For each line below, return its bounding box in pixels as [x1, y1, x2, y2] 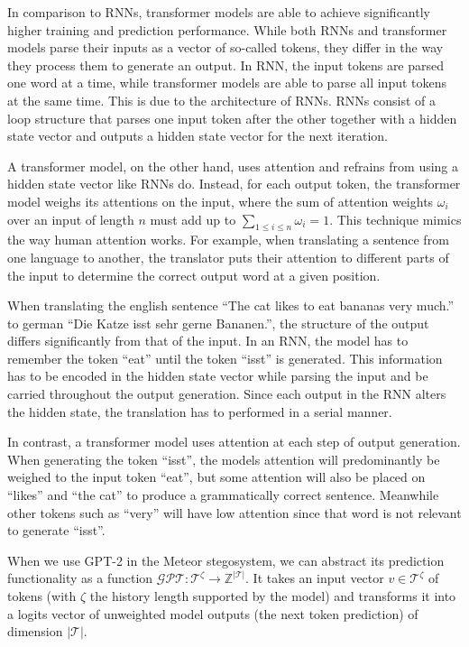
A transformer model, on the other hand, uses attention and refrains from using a [7, 156, 459, 175]
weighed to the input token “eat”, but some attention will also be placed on [7, 467, 426, 486]
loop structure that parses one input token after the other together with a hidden [7, 108, 457, 127]
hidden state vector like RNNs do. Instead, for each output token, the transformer [7, 174, 461, 193]
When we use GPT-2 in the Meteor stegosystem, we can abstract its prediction [7, 550, 445, 569]
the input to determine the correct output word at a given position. [7, 265, 381, 284]
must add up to [150, 209, 236, 228]
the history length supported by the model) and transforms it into [89, 587, 456, 605]
